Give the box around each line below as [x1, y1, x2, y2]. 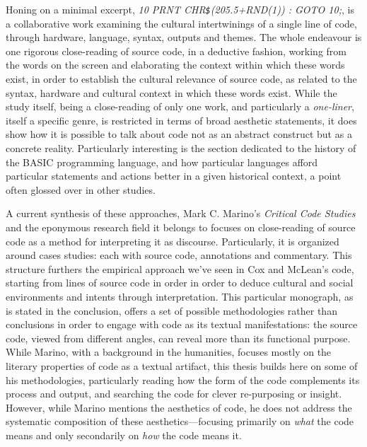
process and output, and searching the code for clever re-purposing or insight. [6, 386, 342, 401]
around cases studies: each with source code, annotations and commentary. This [6, 248, 352, 262]
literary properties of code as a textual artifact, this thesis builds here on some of [6, 358, 358, 373]
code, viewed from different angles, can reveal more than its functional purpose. [6, 330, 351, 345]
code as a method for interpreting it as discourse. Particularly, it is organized [6, 233, 339, 248]
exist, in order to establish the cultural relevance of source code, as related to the [6, 71, 357, 86]
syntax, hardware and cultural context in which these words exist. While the [6, 85, 337, 100]
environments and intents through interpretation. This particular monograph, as [6, 289, 354, 303]
